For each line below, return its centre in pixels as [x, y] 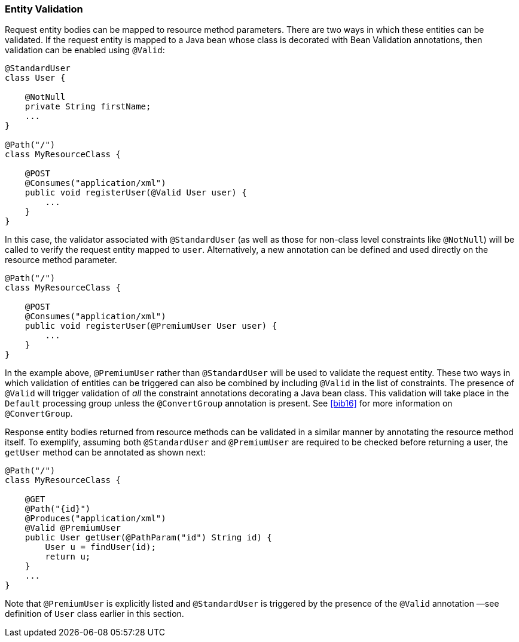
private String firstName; [88, 107]
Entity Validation [44, 9]
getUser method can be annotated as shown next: [105, 453]
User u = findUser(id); [100, 547]
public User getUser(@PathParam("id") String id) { [148, 538]
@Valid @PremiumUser [73, 528]
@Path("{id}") [58, 509]
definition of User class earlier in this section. [94, 614]
